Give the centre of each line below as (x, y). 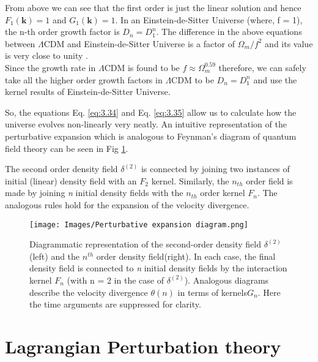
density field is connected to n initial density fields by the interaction (158, 268)
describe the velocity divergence (89, 292)
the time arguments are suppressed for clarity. (115, 304)
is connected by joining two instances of (215, 169)
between (20, 43)
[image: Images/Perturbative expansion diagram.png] (139, 224)
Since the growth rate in (50, 67)
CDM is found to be (142, 67)
